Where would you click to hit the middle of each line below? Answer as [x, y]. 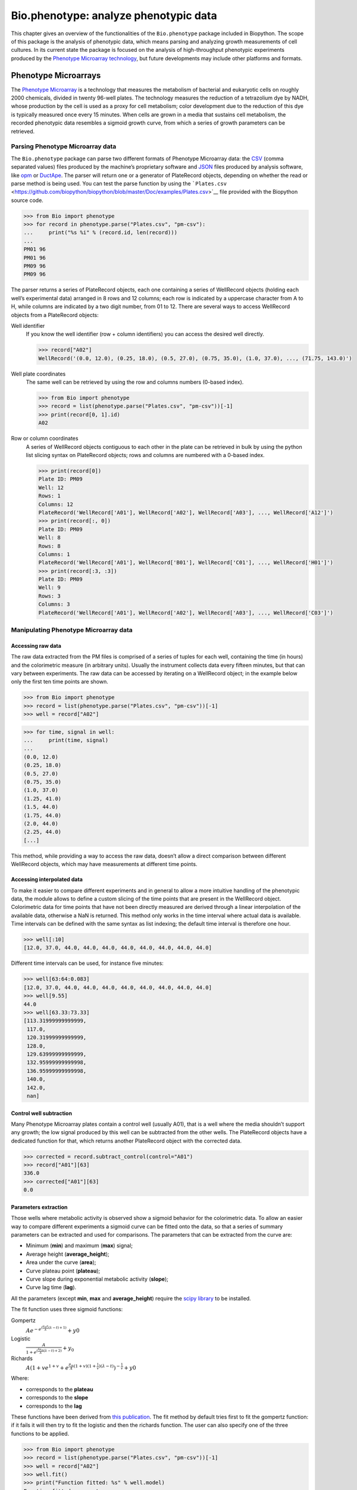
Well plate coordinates [38, 374]
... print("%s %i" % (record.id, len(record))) [101, 233]
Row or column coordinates [45, 439]
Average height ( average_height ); [68, 1254]
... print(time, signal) [66, 740]
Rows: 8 [49, 546]
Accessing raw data [36, 645]
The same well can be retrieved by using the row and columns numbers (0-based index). [135, 382]
